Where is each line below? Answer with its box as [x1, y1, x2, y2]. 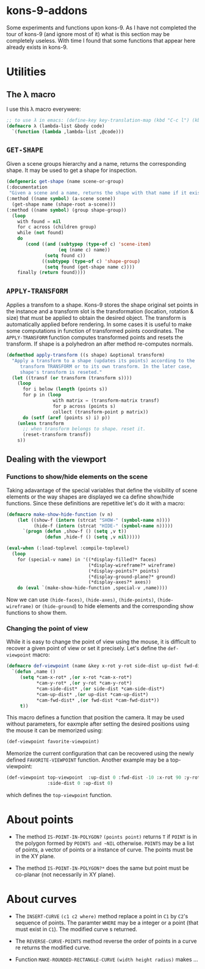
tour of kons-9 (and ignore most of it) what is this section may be [6, 30, 170, 37]
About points [6, 813, 74, 826]
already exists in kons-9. [6, 43, 68, 51]
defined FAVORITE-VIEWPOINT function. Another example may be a [6, 756, 169, 763]
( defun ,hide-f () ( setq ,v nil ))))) [45, 534, 140, 540]
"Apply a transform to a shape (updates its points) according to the [12, 357, 195, 364]
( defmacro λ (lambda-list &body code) [6, 123, 105, 129]
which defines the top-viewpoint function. [6, 792, 112, 799]
